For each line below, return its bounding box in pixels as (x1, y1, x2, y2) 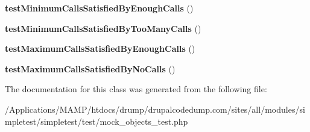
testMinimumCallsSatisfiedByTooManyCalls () (5, 22, 201, 34)
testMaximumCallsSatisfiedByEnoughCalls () (5, 42, 195, 55)
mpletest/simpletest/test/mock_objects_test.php (5, 115, 188, 127)
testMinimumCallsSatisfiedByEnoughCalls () (5, 2, 194, 14)
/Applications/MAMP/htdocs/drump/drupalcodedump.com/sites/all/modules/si (5, 102, 305, 115)
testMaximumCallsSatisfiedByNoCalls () (5, 62, 176, 75)
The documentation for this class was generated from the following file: (5, 83, 267, 95)
